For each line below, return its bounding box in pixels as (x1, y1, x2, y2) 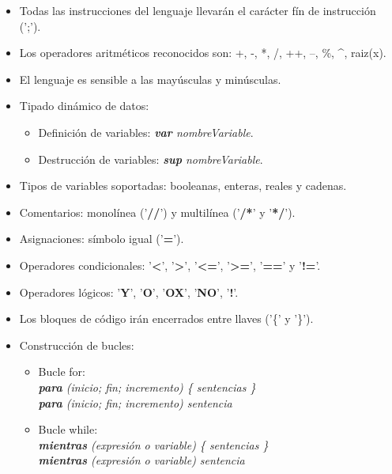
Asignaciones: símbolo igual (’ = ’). (19, 230, 184, 247)
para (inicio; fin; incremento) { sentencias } (38, 378, 256, 395)
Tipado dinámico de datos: (19, 97, 149, 114)
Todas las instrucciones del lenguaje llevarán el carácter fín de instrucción (19, 2, 376, 18)
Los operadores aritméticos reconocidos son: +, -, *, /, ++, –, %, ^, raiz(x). (19, 44, 386, 61)
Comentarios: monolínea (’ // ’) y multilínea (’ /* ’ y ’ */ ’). (19, 203, 296, 220)
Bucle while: (38, 421, 98, 438)
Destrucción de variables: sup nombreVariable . (38, 150, 263, 167)
